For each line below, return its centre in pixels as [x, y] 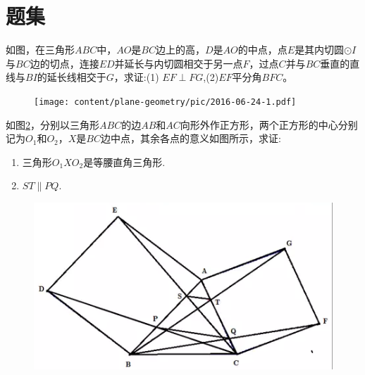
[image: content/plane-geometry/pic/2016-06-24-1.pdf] [165, 102]
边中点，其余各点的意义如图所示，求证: [191, 138]
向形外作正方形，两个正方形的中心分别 [269, 124]
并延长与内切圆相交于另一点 [179, 63]
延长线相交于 [76, 77]
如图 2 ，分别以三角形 [52, 124]
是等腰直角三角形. [124, 161]
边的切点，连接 [64, 63]
